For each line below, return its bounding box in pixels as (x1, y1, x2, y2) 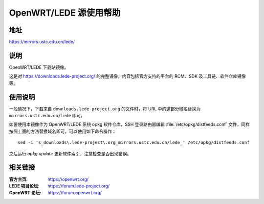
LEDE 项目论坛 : (9, 183, 40, 189)
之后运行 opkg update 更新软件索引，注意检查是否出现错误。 (9, 150, 132, 156)
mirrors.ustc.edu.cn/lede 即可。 (9, 113, 86, 119)
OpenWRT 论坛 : (9, 190, 42, 196)
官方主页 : (9, 176, 28, 182)
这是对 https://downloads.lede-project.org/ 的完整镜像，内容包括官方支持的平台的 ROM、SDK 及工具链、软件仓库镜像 (9, 73, 246, 79)
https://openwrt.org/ (47, 176, 89, 182)
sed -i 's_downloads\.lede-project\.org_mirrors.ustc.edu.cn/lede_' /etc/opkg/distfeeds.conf (18, 140, 250, 145)
